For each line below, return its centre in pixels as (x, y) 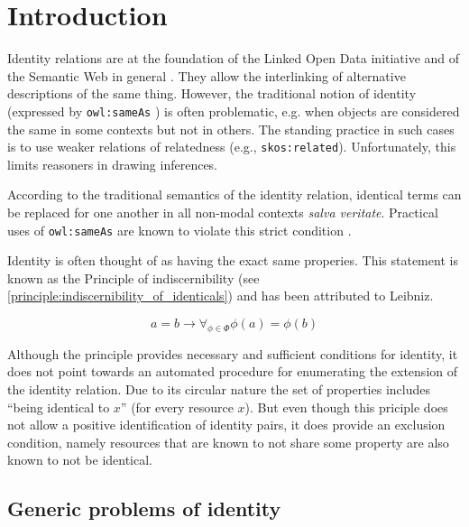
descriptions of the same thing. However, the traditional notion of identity (212, 93)
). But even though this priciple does (346, 407)
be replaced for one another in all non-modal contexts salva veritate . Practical (223, 212)
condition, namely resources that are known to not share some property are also (228, 442)
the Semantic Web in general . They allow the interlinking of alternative (207, 75)
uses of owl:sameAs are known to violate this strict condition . (179, 230)
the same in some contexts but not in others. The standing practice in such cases (231, 129)
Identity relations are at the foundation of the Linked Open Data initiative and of (234, 58)
